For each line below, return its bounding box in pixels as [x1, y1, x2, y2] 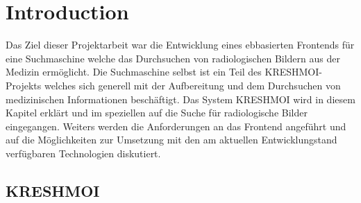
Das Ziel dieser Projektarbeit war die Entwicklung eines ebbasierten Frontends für [6, 37, 355, 52]
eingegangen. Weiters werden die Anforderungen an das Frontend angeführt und [6, 118, 346, 133]
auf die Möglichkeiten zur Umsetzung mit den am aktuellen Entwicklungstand [6, 132, 337, 147]
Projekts [6, 78, 42, 92]
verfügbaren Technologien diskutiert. [6, 145, 161, 160]
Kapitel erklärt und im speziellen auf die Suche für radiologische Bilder [6, 105, 308, 120]
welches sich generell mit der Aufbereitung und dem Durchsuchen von [44, 78, 341, 92]
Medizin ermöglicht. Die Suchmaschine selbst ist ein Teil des [6, 64, 262, 79]
